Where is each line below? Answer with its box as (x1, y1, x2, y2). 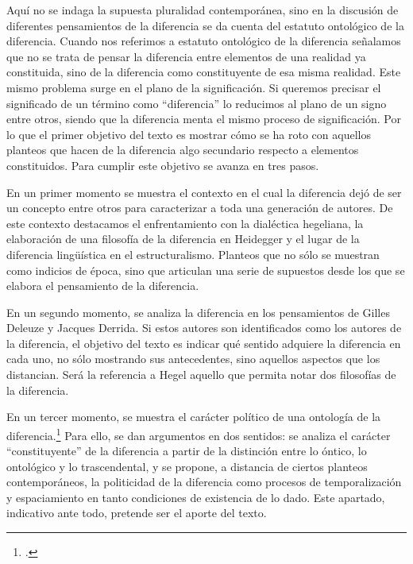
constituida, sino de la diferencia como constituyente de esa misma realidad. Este (6, 64, 401, 80)
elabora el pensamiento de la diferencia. (6, 277, 199, 294)
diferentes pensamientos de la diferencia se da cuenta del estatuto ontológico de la (6, 17, 404, 33)
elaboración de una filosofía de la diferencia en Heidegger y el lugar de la (6, 230, 360, 247)
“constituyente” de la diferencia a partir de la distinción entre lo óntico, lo (6, 442, 367, 459)
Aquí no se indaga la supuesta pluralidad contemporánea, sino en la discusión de (6, 2, 399, 17)
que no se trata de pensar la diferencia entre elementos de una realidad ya (6, 48, 366, 64)
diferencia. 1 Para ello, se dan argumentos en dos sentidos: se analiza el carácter (6, 424, 391, 443)
